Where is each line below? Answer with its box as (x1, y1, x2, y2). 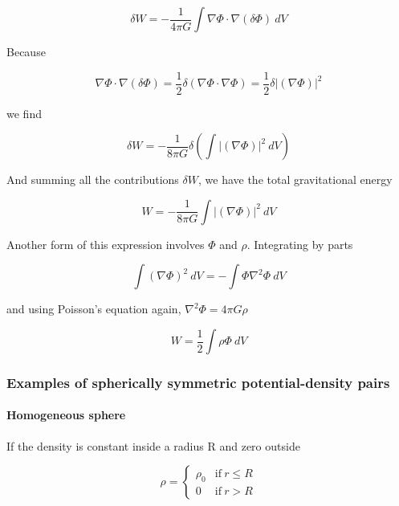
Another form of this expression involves (6, 235, 205, 252)
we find (6, 104, 42, 121)
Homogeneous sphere (6, 406, 126, 423)
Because (6, 43, 46, 59)
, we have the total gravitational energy (198, 171, 393, 188)
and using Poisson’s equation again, (6, 300, 181, 317)
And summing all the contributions (6, 171, 179, 188)
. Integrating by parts (246, 235, 353, 252)
